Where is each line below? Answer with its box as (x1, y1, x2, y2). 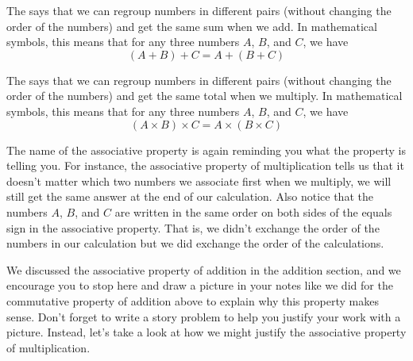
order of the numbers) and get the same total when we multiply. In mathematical (6, 87, 403, 104)
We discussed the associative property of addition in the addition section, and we (6, 261, 401, 278)
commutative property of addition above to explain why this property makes (6, 292, 379, 309)
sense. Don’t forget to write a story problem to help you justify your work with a (6, 308, 401, 325)
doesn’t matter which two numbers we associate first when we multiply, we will (6, 172, 392, 189)
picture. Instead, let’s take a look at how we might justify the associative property (6, 324, 407, 340)
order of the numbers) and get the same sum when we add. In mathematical (6, 17, 377, 34)
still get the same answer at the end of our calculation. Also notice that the (6, 188, 373, 205)
